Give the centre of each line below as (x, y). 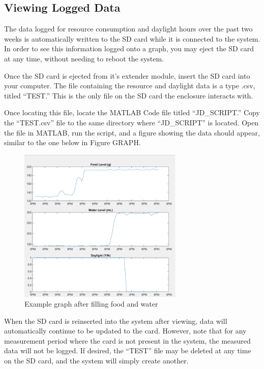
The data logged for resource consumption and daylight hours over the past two (128, 29)
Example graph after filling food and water (91, 304)
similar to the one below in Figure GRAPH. (72, 142)
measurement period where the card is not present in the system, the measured (127, 340)
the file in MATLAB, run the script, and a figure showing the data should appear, (132, 132)
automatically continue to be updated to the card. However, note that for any (125, 331)
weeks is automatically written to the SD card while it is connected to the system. (132, 38)
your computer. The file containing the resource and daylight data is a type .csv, (130, 86)
